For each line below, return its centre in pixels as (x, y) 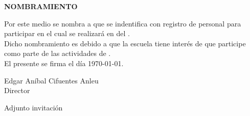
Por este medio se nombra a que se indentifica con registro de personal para (123, 23)
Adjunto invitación (33, 107)
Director (17, 90)
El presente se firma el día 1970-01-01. (64, 63)
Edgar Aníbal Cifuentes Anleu (51, 80)
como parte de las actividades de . (58, 53)
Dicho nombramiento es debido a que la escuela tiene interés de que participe (125, 43)
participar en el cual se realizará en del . (67, 33)
